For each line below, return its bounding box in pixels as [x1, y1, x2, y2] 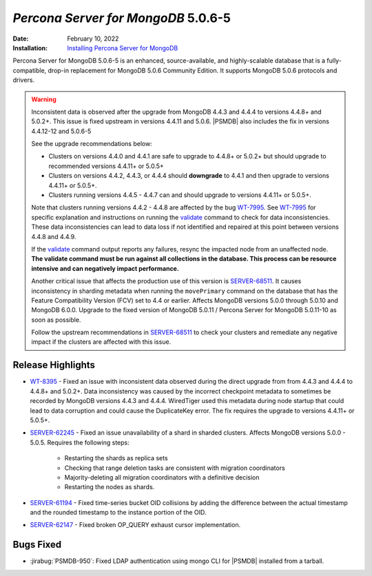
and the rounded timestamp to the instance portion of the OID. [30, 508, 207, 517]
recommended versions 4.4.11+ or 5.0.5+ [48, 162, 165, 170]
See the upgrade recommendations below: [31, 140, 153, 148]
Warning [31, 95, 56, 103]
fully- [327, 56, 342, 65]
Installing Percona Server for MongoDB [67, 43, 178, 52]
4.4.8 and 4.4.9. [31, 232, 76, 240]
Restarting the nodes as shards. [64, 483, 155, 491]
